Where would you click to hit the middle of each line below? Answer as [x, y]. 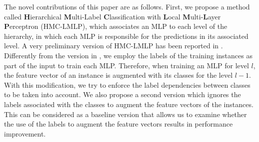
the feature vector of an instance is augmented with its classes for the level [118, 75]
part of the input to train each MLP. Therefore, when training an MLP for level [126, 65]
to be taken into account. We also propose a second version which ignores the [122, 94]
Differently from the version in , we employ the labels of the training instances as [128, 55]
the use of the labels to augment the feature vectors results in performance [118, 124]
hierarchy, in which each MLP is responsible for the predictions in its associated [126, 36]
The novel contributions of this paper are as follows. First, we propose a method [127, 6]
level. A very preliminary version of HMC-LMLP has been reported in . [113, 46]
